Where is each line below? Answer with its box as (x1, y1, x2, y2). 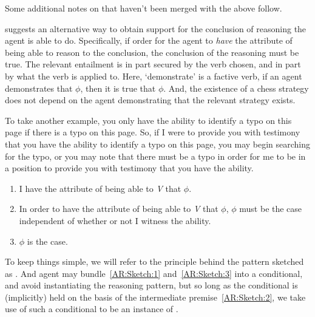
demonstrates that (5, 81, 73, 94)
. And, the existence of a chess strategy (163, 81, 309, 94)
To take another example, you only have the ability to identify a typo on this (5, 114, 292, 126)
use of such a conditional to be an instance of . (5, 302, 178, 315)
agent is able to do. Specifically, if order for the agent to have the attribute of (5, 34, 293, 47)
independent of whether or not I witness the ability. (19, 214, 211, 227)
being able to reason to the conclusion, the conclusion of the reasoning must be (5, 46, 299, 58)
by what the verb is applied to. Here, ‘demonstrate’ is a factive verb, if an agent (5, 69, 302, 82)
